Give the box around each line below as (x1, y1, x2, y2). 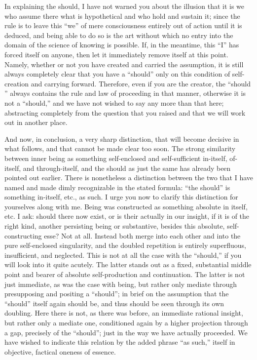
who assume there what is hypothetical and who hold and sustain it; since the (4, 10, 240, 21)
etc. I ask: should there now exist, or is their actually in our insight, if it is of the (4, 211, 250, 221)
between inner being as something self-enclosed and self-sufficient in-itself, (4, 153, 227, 163)
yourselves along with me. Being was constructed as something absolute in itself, (4, 201, 248, 211)
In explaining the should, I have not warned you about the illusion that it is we (4, 1, 245, 11)
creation (4, 78, 29, 88)
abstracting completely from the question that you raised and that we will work (4, 107, 246, 118)
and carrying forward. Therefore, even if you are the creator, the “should (31, 78, 251, 88)
